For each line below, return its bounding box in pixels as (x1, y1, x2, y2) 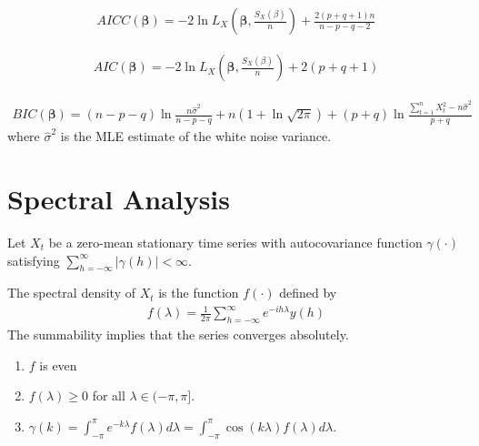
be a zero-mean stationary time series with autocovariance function (48, 233, 423, 252)
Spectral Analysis (7, 180, 231, 218)
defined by (279, 283, 337, 302)
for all (92, 386, 125, 405)
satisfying (7, 250, 60, 269)
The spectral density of (7, 283, 135, 302)
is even (39, 355, 77, 374)
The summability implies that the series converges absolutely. (7, 324, 349, 343)
